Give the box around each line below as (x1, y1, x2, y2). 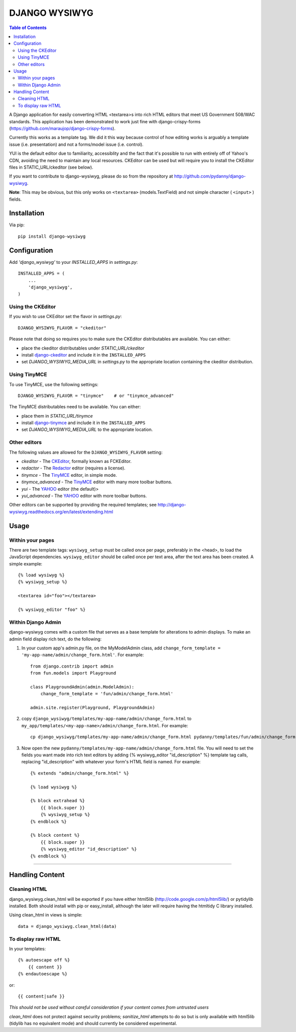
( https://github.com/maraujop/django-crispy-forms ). (9, 126, 116, 132)
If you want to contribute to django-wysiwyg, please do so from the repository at (9, 173, 173, 179)
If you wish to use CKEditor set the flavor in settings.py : (9, 314, 122, 320)
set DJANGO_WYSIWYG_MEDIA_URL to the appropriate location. (21, 427, 153, 432)
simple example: (9, 561, 42, 567)
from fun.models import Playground (30, 671, 116, 676)
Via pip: (9, 222, 25, 228)
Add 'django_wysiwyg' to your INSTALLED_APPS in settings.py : (9, 259, 138, 265)
